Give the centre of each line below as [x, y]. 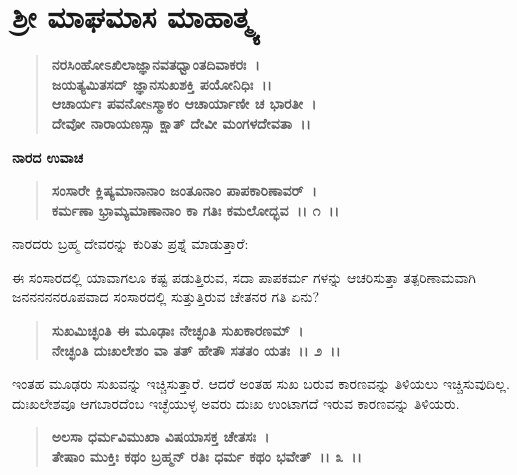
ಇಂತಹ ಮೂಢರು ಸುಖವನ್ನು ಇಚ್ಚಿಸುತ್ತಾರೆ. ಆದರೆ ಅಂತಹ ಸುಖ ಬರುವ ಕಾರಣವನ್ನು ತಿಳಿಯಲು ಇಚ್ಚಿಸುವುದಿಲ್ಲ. [261, 383]
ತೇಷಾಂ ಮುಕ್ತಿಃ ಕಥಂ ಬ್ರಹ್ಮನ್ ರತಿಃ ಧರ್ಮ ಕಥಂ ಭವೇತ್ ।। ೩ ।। [206, 456]
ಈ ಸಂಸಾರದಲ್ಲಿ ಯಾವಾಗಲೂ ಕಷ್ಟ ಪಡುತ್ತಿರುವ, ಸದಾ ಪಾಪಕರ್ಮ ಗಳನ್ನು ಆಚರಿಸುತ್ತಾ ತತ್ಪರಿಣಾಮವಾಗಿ [244, 276]
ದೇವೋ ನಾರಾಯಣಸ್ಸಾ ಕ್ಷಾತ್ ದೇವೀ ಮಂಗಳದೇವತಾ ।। [181, 122]
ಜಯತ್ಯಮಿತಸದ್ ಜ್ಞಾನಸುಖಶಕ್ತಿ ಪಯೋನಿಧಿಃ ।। [161, 83]
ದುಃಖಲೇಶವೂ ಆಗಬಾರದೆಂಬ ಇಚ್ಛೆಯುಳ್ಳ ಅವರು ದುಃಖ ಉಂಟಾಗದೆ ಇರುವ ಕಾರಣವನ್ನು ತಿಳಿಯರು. [236, 402]
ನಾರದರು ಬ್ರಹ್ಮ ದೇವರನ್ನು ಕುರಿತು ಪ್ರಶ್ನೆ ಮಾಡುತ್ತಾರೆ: [130, 243]
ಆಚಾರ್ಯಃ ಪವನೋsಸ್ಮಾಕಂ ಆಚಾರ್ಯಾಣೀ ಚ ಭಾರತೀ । [184, 103]
